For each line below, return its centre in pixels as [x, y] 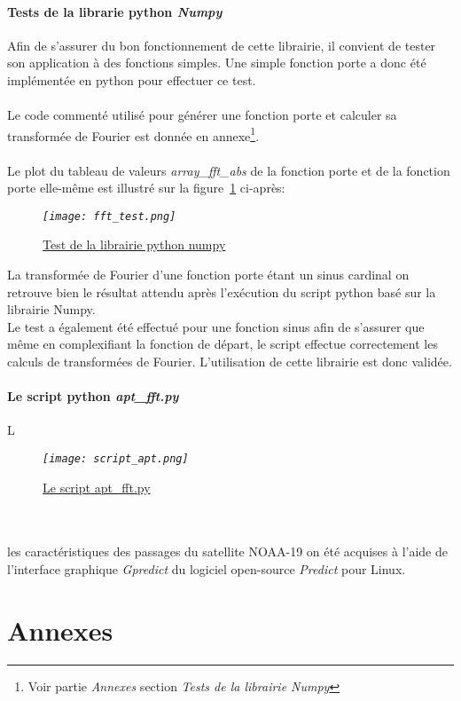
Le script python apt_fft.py [93, 396]
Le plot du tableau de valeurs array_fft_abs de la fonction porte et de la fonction [229, 170]
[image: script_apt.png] [116, 459]
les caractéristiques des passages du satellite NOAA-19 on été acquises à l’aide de [227, 551]
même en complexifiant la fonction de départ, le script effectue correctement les [223, 344]
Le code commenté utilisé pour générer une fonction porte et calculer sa [202, 115]
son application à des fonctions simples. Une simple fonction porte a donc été [217, 63]
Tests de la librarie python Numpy [115, 11]
